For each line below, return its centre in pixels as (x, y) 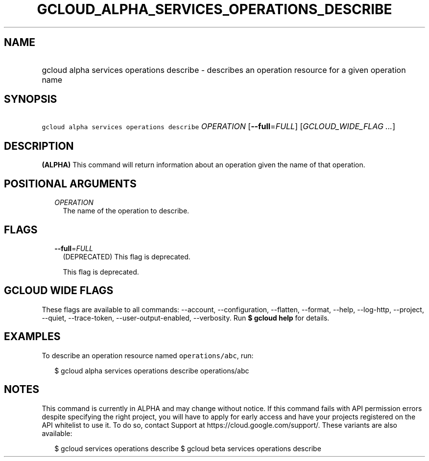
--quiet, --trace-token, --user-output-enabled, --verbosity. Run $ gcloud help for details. (186, 318)
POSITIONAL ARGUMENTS (70, 184)
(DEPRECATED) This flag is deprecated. (127, 256)
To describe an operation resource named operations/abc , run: (148, 355)
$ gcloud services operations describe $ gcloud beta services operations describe (188, 448)
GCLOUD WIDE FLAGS (59, 291)
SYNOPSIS (31, 99)
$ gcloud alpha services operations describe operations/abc (152, 370)
